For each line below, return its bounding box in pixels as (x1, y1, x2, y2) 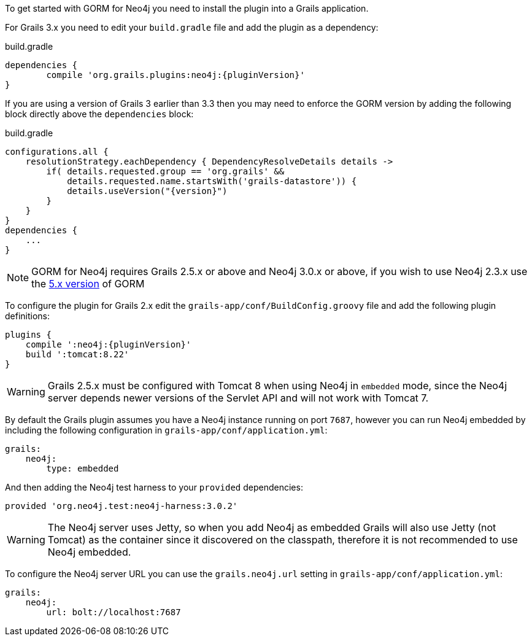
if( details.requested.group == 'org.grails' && (46, 166, 285, 176)
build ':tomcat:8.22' (25, 349, 129, 359)
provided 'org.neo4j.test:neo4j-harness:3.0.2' (5, 501, 238, 511)
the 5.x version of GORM (31, 278, 145, 290)
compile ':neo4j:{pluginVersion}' (25, 340, 191, 349)
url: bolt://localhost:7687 (46, 607, 181, 617)
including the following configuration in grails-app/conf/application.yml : (5, 425, 328, 435)
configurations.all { (5, 147, 109, 157)
